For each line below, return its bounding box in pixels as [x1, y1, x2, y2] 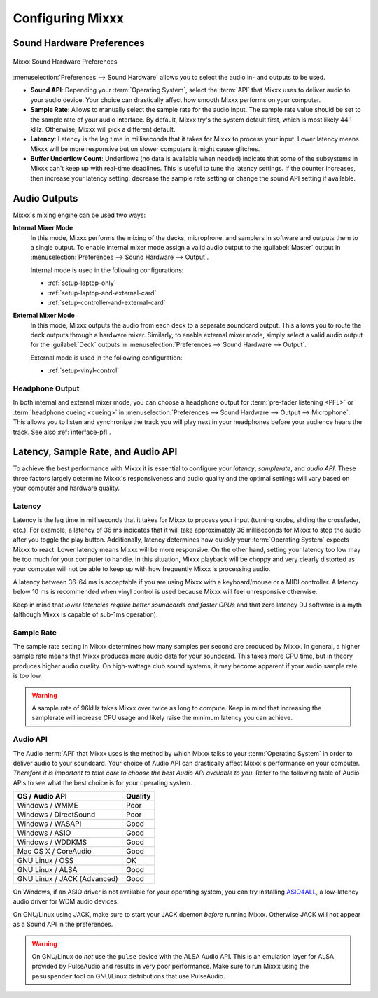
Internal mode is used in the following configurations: [30, 266, 184, 274]
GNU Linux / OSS [17, 856, 74, 866]
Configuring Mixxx [13, 10, 124, 26]
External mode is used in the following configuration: [30, 353, 183, 362]
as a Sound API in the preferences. [13, 920, 113, 929]
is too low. [13, 672, 42, 680]
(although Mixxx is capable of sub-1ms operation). [13, 610, 158, 619]
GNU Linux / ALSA [17, 865, 78, 875]
